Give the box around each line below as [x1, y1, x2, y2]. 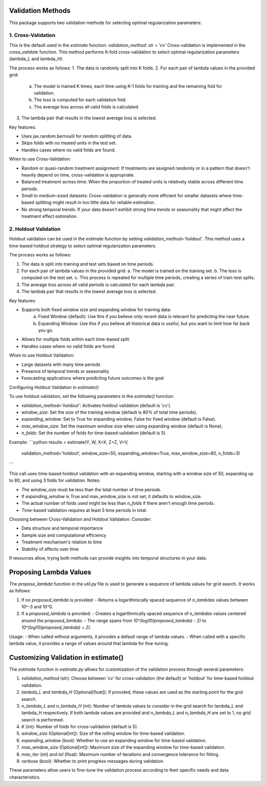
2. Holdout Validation [9, 226, 61, 233]
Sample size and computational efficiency [21, 532, 106, 538]
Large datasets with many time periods [21, 361, 100, 367]
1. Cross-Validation [9, 32, 56, 39]
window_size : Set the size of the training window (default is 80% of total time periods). [21, 409, 198, 415]
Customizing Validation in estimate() [9, 653, 124, 662]
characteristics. [9, 774, 41, 780]
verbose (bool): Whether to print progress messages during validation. [21, 758, 165, 764]
